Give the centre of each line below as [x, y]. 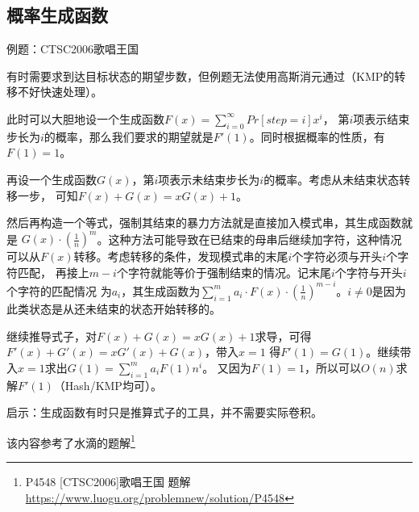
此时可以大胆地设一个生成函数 [85, 118]
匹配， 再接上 [53, 272]
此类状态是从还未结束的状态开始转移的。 [114, 308]
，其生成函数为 [161, 290]
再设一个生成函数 [52, 179]
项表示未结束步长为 [209, 179]
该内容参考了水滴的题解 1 [71, 441]
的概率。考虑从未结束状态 [332, 179]
